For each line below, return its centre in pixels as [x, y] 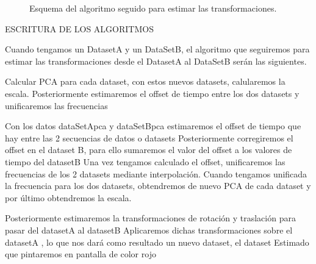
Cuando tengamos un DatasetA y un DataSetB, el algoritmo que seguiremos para [157, 49]
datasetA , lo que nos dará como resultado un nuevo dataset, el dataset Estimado [157, 242]
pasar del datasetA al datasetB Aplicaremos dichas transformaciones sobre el [149, 230]
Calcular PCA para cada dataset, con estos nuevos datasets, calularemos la [145, 81]
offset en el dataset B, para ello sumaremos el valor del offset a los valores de [149, 150]
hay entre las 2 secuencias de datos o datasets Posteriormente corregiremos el [149, 137]
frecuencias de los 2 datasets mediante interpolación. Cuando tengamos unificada [156, 173]
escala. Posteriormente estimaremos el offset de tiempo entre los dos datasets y [152, 93]
